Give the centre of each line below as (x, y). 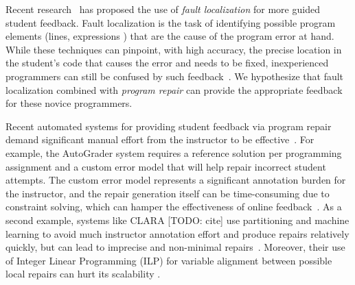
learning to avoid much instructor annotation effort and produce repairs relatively (177, 233)
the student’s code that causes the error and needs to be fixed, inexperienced (167, 63)
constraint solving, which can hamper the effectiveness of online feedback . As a (174, 207)
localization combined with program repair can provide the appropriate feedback (174, 89)
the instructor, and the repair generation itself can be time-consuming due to (168, 193)
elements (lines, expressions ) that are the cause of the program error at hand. (170, 36)
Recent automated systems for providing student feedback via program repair (169, 126)
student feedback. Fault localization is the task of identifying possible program (171, 22)
